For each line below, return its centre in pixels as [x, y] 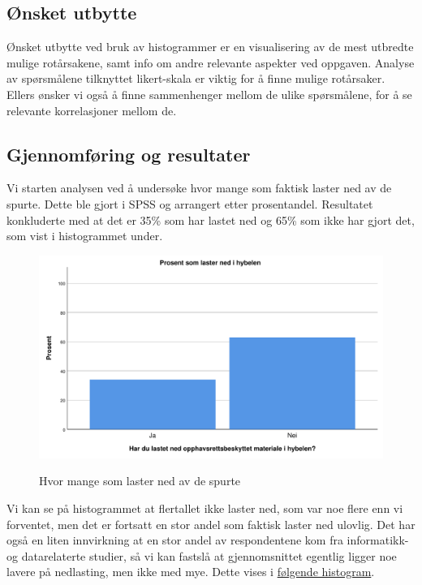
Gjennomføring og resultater [129, 154]
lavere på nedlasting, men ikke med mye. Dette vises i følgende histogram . [191, 572]
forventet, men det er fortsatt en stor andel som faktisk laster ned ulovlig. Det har [211, 524]
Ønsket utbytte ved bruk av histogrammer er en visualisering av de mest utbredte [210, 47]
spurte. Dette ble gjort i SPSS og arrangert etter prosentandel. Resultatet [190, 203]
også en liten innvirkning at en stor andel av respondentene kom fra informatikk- [208, 540]
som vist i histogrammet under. [85, 236]
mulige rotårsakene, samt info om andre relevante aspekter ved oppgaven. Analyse [211, 62]
